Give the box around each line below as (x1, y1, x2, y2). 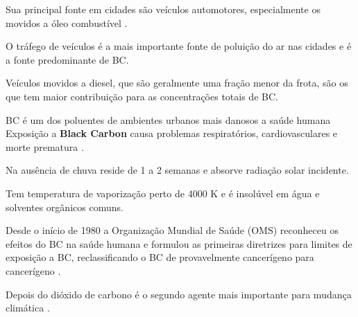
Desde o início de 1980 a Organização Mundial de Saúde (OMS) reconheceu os (6, 223, 339, 237)
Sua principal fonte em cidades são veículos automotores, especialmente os (6, 2, 321, 16)
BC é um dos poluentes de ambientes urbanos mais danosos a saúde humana (6, 112, 331, 127)
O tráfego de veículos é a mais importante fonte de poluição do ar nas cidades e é (6, 39, 352, 53)
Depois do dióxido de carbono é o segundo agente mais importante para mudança (6, 287, 352, 301)
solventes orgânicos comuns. (6, 199, 123, 214)
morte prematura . (6, 139, 84, 154)
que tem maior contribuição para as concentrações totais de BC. (6, 89, 278, 103)
